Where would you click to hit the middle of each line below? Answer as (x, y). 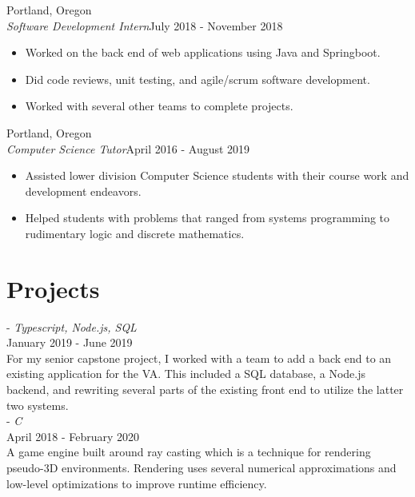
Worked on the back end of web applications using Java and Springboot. (203, 52)
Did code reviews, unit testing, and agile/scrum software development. (198, 79)
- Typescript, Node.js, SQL (72, 326)
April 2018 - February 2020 (73, 436)
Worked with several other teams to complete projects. (159, 106)
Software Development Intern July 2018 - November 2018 (145, 25)
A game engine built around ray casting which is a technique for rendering (189, 452)
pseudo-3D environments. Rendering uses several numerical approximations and (202, 467)
